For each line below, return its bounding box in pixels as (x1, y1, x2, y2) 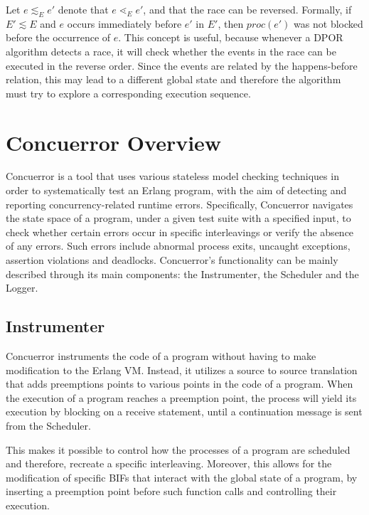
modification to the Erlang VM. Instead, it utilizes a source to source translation (6, 362, 358, 377)
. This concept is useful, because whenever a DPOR (118, 30, 343, 45)
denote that (58, 2, 109, 16)
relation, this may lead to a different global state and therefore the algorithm (6, 72, 341, 87)
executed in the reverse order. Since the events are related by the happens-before (6, 58, 358, 73)
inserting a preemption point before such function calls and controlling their (6, 484, 337, 499)
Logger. (6, 280, 38, 295)
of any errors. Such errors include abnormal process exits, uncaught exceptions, (6, 238, 351, 253)
